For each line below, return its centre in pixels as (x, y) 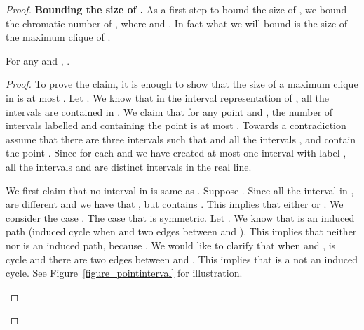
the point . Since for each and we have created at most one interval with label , (176, 153)
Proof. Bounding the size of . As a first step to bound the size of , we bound (176, 9)
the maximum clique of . (58, 37)
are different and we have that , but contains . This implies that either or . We (175, 204)
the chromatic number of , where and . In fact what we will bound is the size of (177, 23)
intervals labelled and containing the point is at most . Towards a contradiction (176, 125)
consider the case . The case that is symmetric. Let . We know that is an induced (180, 217)
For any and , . (38, 60)
